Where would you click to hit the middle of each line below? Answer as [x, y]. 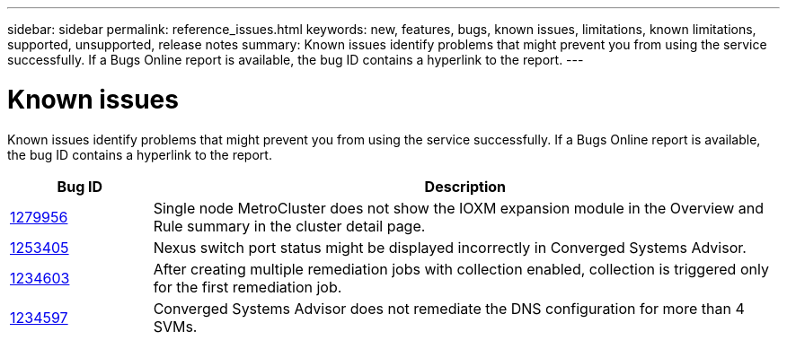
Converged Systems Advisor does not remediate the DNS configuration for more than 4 [449, 308]
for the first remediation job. [248, 287]
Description [465, 186]
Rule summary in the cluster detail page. [289, 226]
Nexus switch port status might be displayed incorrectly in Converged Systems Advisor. [450, 247]
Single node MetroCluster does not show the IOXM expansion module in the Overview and [458, 208]
